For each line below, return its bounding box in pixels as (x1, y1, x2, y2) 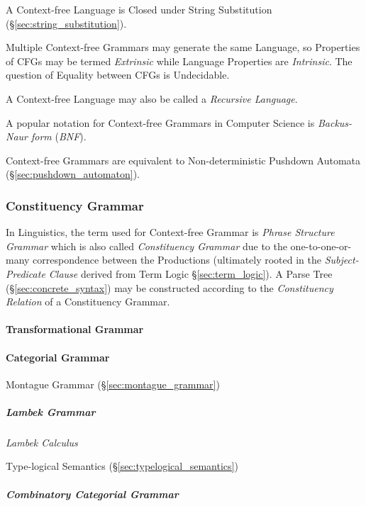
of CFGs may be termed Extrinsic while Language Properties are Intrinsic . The (6, 53, 353, 68)
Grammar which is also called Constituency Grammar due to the (6, 238, 287, 253)
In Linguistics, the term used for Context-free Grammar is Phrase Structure (6, 225, 335, 240)
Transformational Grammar (6, 322, 144, 337)
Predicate (6, 266, 45, 281)
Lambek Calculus (6, 434, 78, 449)
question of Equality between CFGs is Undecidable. (6, 67, 230, 82)
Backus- (317, 115, 353, 130)
